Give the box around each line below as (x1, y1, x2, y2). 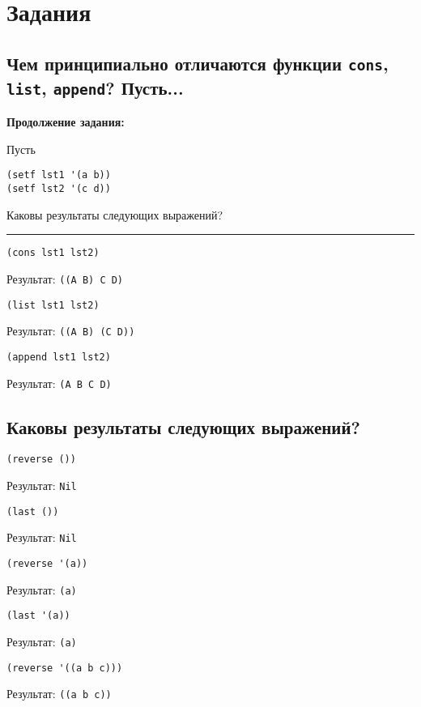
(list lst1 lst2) (6, 299, 100, 311)
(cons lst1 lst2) (6, 247, 100, 259)
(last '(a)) (6, 610, 70, 622)
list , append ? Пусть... (6, 75, 184, 100)
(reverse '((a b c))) (6, 662, 123, 674)
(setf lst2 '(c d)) (6, 182, 111, 194)
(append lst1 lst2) (6, 351, 111, 363)
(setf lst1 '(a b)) (6, 169, 111, 181)
